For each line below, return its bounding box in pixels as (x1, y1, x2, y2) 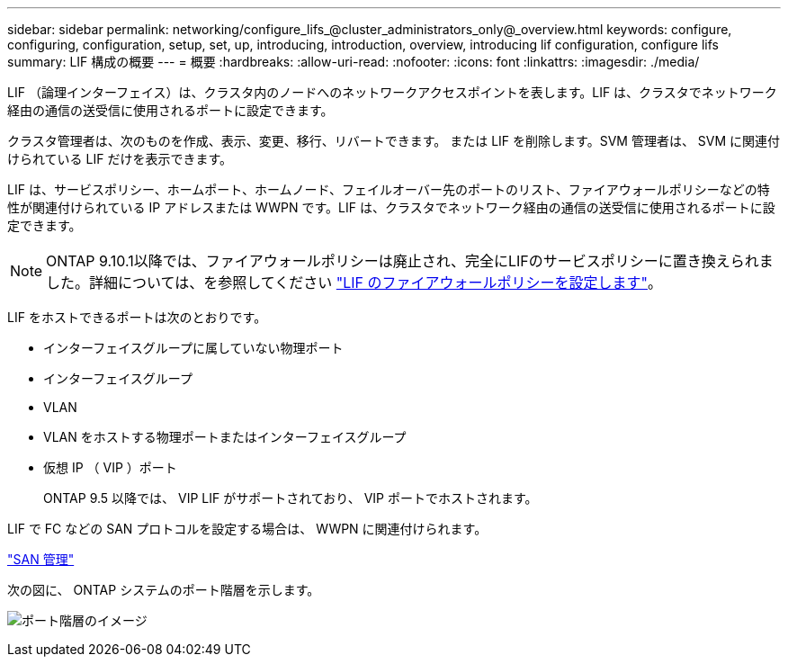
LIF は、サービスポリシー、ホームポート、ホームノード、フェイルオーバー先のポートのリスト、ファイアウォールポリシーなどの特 (7, 182, 770, 197)
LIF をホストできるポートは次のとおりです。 (7, 310, 267, 325)
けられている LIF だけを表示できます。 (7, 151, 232, 166)
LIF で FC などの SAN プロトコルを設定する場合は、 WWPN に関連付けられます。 (7, 521, 488, 536)
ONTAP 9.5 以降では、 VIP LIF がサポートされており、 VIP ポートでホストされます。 (43, 490, 538, 506)
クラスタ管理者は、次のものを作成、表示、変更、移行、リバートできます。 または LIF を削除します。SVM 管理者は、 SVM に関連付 (7, 133, 781, 148)
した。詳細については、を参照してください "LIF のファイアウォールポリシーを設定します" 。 (46, 274, 663, 292)
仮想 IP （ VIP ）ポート (43, 460, 177, 475)
